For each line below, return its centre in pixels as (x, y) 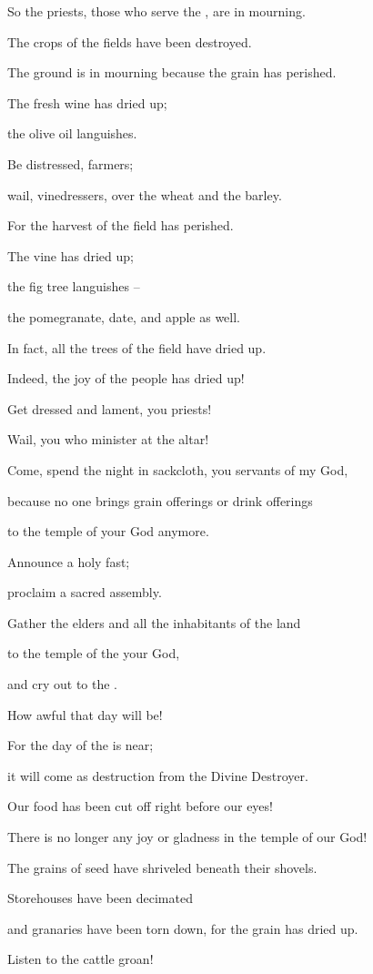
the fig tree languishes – (74, 286)
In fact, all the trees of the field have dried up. (137, 347)
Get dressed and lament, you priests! (110, 408)
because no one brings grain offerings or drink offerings (160, 500)
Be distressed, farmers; (71, 163)
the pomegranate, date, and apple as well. (124, 316)
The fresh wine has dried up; (87, 102)
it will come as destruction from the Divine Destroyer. (158, 775)
